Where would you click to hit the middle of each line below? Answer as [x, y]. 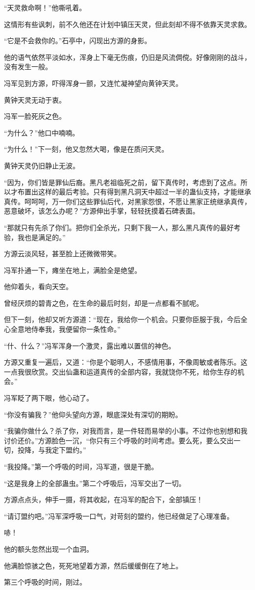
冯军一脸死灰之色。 [35, 116]
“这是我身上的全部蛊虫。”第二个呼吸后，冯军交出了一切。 [95, 483]
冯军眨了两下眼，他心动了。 [49, 398]
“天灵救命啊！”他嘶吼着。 [45, 7]
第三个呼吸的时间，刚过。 [45, 582]
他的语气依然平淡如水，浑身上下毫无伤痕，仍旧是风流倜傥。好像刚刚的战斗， [127, 57]
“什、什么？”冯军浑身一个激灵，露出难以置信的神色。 [90, 345]
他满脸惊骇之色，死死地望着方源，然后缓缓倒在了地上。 [93, 565]
